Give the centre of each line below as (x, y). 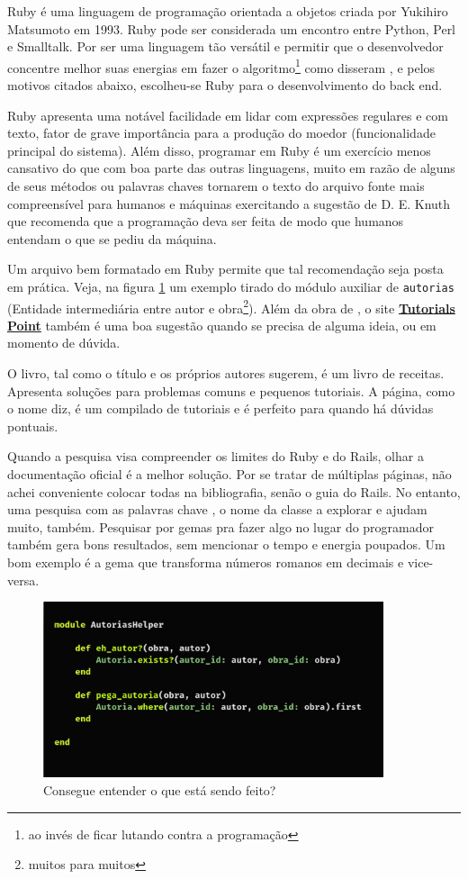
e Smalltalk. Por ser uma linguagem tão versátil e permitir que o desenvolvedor (225, 46)
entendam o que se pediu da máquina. (112, 238)
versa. (23, 580)
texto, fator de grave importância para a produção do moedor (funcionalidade (221, 133)
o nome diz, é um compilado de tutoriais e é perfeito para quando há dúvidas (220, 408)
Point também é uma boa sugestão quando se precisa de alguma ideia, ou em (222, 325)
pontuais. (33, 426)
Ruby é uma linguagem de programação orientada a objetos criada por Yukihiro (228, 11)
